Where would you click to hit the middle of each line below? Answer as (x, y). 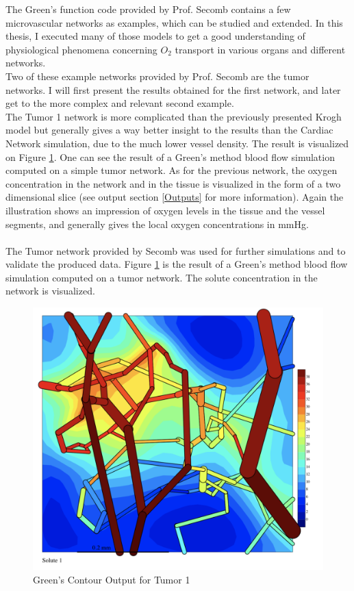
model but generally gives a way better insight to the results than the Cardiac (169, 130)
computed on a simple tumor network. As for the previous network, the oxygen (172, 170)
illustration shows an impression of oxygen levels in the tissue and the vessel (165, 210)
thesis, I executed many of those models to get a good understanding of (155, 36)
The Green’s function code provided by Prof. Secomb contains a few (148, 9)
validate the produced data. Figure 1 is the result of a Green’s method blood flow (177, 264)
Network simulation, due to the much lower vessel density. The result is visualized (177, 143)
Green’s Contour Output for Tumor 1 (112, 580)
